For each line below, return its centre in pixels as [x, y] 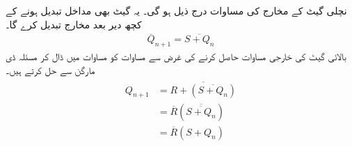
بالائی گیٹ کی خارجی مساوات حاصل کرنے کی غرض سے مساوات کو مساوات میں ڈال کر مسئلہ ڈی [176, 56]
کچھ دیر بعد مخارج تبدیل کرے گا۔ [74, 24]
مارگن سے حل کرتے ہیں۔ [50, 70]
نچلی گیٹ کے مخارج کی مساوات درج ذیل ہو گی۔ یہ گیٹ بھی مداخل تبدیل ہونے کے [176, 10]
